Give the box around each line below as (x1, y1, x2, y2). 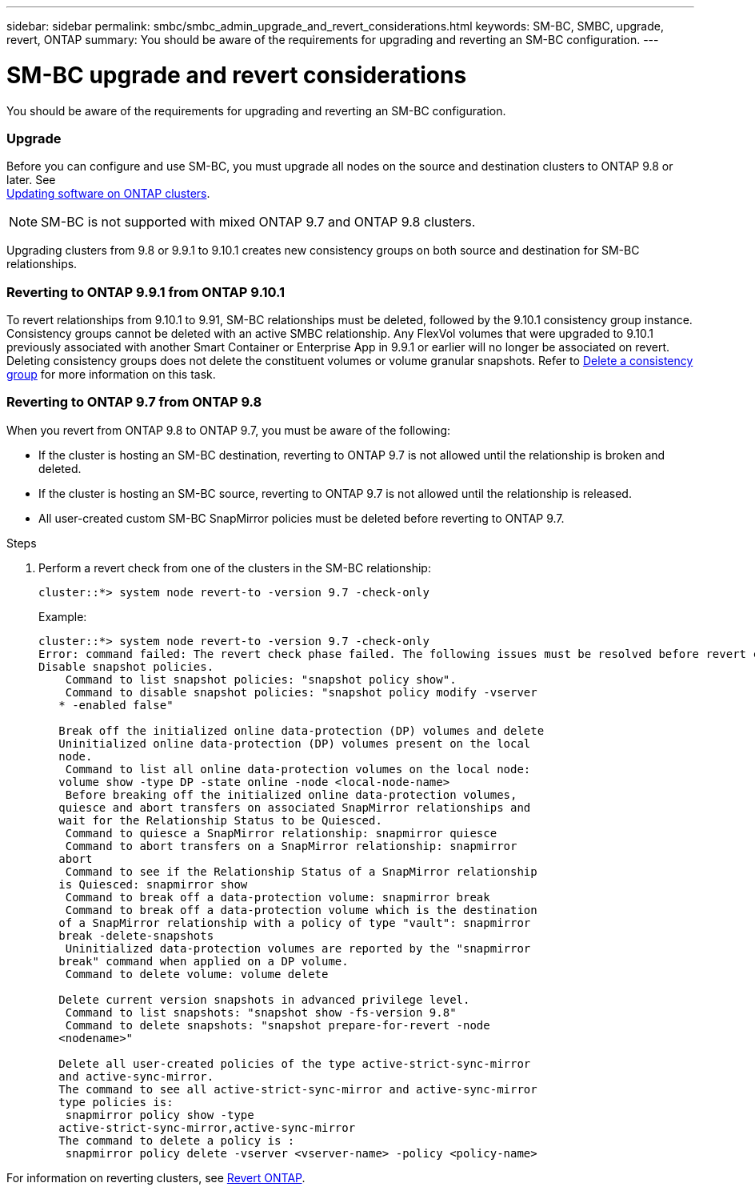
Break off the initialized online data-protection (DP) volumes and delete (58, 724, 545, 737)
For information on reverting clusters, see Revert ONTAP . (6, 1170, 306, 1185)
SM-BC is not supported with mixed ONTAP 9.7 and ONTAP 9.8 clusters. (41, 214, 476, 231)
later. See (6, 173, 56, 187)
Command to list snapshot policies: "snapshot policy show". (65, 672, 457, 686)
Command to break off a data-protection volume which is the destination (65, 903, 537, 916)
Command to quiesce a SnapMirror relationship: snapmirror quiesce (65, 826, 497, 840)
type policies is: (58, 1095, 174, 1109)
